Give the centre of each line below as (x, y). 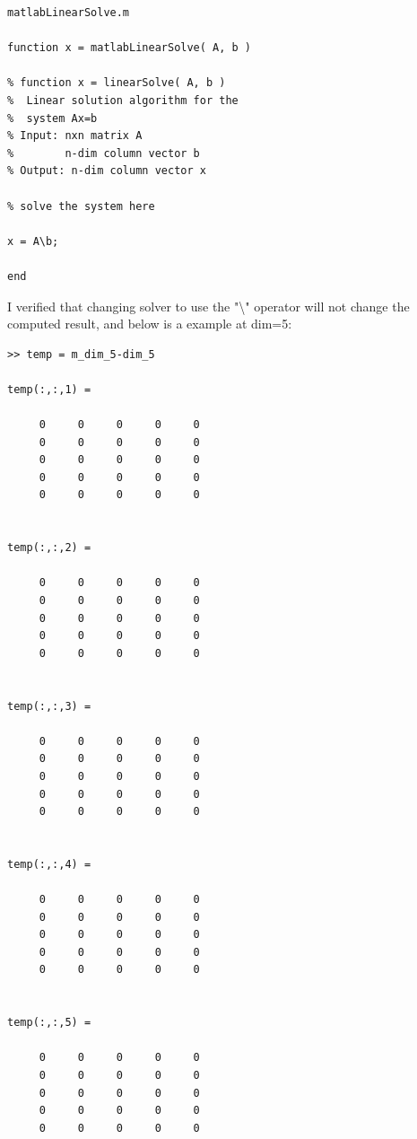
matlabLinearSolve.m (69, 13)
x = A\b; (33, 241)
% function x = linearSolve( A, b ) (117, 83)
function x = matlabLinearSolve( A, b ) (130, 48)
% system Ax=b (52, 118)
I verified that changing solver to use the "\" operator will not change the (208, 306)
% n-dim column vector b (104, 153)
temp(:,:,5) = (49, 1023)
